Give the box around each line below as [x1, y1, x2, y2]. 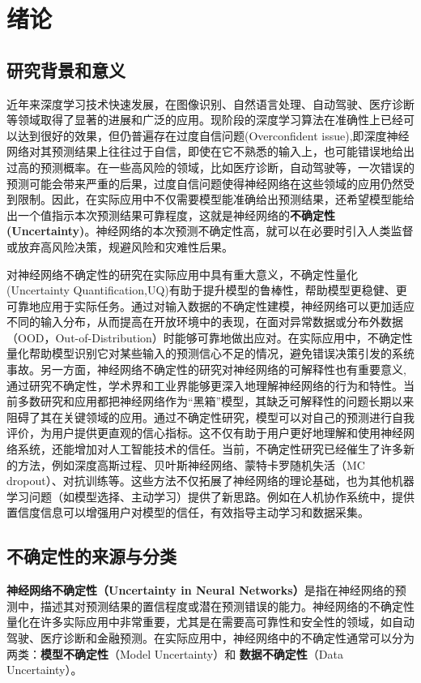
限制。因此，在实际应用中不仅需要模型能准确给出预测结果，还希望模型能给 [17, 191, 415, 208]
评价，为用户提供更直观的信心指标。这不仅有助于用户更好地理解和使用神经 [6, 424, 403, 441]
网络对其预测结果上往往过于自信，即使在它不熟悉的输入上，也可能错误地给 [6, 143, 403, 160]
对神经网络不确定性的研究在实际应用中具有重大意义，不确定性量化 [6, 265, 358, 282]
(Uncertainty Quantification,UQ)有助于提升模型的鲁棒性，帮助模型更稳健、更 [6, 281, 407, 299]
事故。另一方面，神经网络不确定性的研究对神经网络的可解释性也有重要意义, [6, 361, 406, 378]
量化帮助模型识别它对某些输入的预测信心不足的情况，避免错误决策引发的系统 [6, 345, 415, 362]
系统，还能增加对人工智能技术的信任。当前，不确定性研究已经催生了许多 [17, 440, 403, 457]
